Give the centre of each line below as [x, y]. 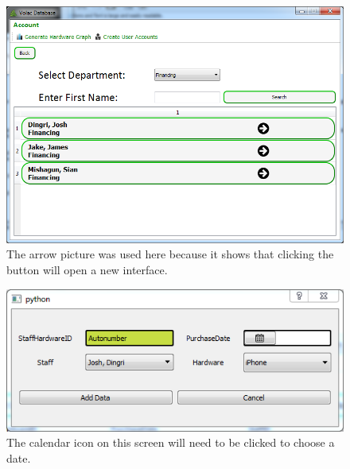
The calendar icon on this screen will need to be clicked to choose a [171, 442]
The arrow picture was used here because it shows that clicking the [170, 254]
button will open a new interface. [87, 269]
